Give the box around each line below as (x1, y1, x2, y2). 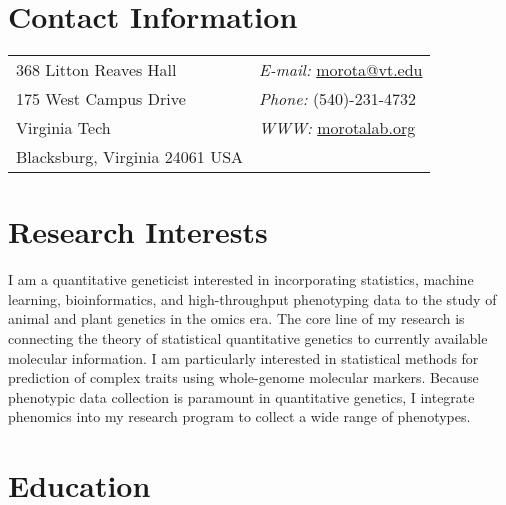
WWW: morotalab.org (259, 116, 416, 140)
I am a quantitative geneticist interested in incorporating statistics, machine (8, 269, 474, 290)
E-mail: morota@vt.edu (259, 58, 423, 82)
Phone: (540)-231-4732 (259, 87, 416, 111)
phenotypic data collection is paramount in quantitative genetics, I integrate (8, 386, 475, 407)
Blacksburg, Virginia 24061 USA (16, 145, 244, 169)
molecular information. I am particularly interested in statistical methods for (8, 347, 479, 368)
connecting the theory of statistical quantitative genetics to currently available (8, 328, 488, 349)
